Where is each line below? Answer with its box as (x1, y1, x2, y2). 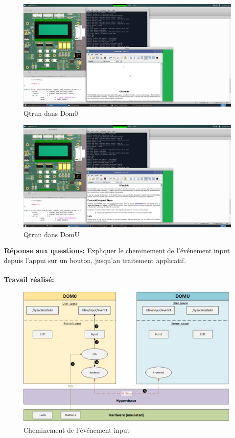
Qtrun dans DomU (23, 229, 80, 239)
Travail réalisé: (4, 274, 54, 285)
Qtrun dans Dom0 (23, 108, 78, 118)
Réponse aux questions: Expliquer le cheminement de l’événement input (4, 245, 230, 256)
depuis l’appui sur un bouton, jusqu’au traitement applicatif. (4, 255, 186, 265)
